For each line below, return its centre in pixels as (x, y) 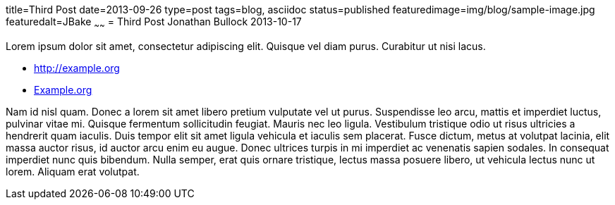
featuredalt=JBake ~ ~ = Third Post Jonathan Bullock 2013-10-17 (154, 23)
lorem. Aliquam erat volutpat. (73, 171)
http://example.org (77, 68)
